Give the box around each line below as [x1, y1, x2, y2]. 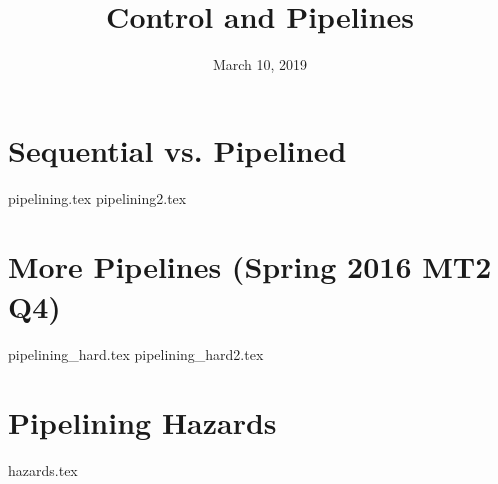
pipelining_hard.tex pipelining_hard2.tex [8, 343, 264, 364]
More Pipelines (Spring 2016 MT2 [8, 246, 492, 287]
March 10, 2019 [212, 54, 308, 75]
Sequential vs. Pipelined [8, 129, 347, 170]
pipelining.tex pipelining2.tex [8, 187, 187, 208]
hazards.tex [8, 460, 78, 481]
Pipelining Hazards [8, 402, 277, 443]
